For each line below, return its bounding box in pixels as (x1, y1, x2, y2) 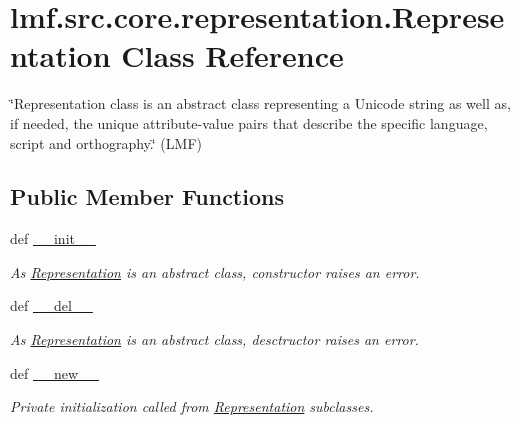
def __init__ (10, 228, 96, 249)
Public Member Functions (10, 181, 284, 212)
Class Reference (121, 35, 344, 76)
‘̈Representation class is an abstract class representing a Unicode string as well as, (10, 93, 511, 114)
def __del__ (10, 295, 93, 316)
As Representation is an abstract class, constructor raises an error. (10, 261, 420, 282)
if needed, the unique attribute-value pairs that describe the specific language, (10, 112, 488, 133)
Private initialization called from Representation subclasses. (10, 396, 374, 417)
